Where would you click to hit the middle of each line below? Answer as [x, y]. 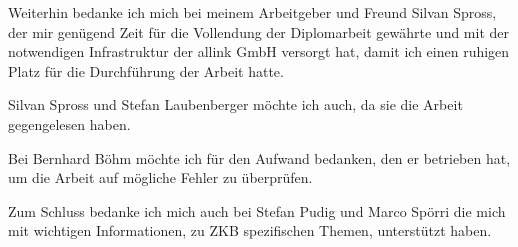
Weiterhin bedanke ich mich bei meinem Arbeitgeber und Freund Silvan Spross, [252, 12]
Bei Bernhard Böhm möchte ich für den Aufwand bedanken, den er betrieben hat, [259, 157]
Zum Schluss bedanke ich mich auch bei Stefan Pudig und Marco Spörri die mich [257, 210]
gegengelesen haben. [69, 123]
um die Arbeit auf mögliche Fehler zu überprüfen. [160, 177]
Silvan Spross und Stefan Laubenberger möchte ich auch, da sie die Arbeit [235, 104]
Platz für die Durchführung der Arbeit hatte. [146, 70]
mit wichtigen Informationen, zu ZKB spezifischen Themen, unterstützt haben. [250, 230]
